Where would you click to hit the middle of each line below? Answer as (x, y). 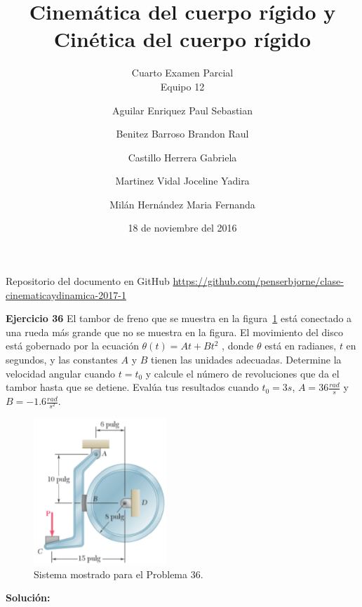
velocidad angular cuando (61, 373)
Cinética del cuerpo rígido (182, 39)
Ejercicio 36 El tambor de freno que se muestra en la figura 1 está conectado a (179, 318)
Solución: (28, 598)
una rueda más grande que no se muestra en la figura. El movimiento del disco (174, 332)
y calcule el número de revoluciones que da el (242, 373)
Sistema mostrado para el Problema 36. (119, 574)
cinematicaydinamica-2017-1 (66, 294)
